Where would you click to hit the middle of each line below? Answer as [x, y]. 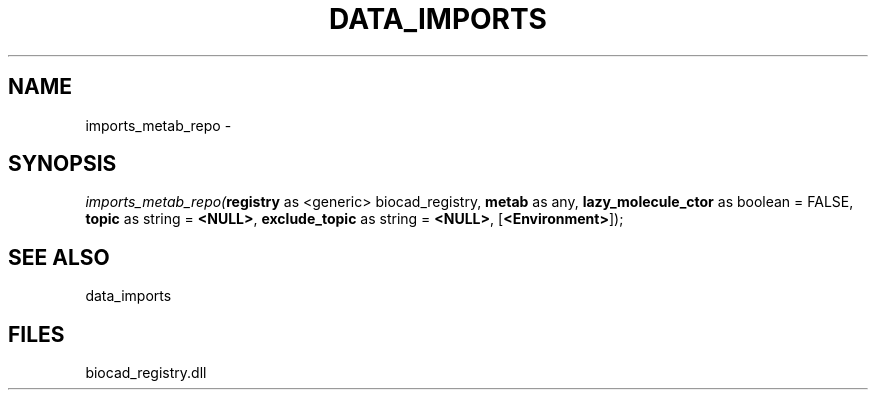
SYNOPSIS [62, 164]
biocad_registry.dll [146, 373]
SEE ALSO [59, 257]
